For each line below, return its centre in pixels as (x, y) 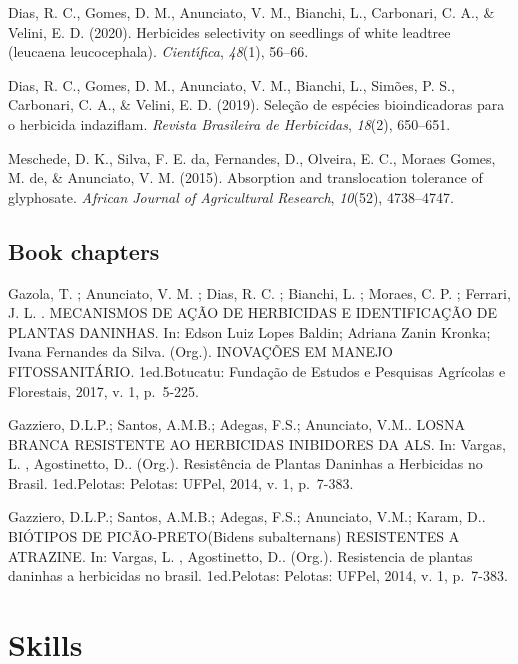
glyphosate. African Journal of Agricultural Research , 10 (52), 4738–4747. (231, 196)
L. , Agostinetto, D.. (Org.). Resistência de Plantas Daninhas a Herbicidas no (245, 463)
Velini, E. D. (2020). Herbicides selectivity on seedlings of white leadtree (229, 31)
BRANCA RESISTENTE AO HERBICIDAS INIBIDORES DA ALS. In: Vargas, (257, 443)
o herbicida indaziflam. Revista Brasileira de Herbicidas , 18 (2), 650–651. (229, 123)
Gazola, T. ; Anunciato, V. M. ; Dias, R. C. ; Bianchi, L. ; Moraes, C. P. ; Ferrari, (259, 292)
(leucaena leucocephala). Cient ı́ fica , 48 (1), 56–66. (158, 51)
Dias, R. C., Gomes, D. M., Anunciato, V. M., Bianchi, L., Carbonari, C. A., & (251, 12)
